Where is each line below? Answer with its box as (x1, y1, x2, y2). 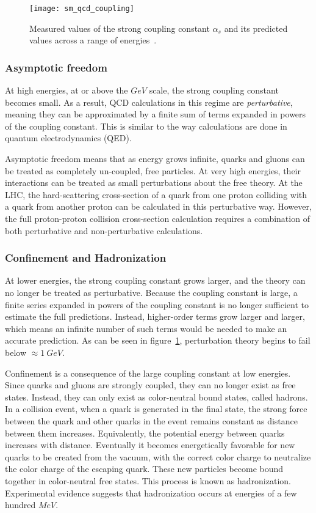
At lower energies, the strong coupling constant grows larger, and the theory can (5, 274, 306, 287)
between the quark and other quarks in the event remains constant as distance (5, 414, 298, 427)
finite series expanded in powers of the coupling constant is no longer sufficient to (5, 298, 309, 311)
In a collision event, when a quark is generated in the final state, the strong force (5, 402, 307, 415)
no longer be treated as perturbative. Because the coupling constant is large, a (5, 286, 298, 298)
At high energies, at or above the (5, 84, 128, 97)
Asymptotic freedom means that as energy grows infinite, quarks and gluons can (5, 152, 305, 165)
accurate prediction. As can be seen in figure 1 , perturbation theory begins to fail (5, 334, 311, 347)
